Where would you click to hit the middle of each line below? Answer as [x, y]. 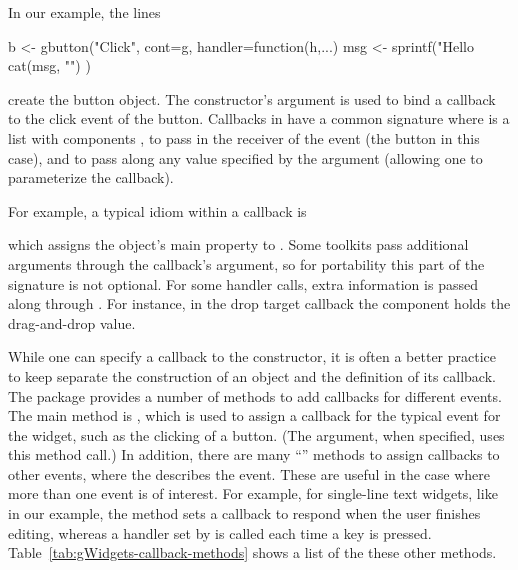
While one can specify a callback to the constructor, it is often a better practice [252, 356]
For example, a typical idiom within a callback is [157, 210]
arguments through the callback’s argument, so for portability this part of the [246, 263]
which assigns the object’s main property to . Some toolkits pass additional [238, 244]
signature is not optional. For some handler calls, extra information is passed [243, 283]
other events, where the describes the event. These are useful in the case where [249, 473]
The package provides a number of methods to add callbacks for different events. [255, 395]
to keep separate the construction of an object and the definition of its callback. [252, 375]
